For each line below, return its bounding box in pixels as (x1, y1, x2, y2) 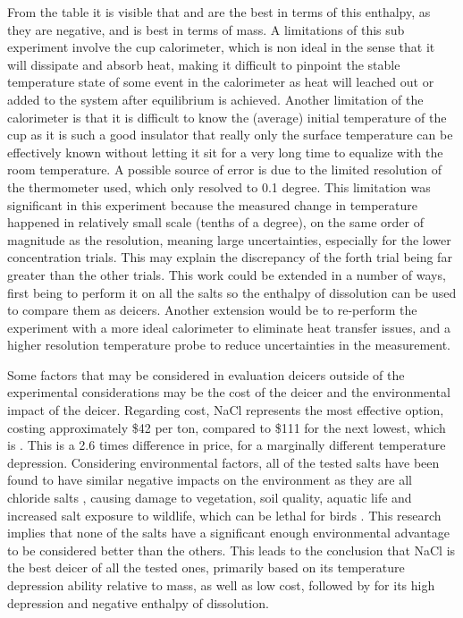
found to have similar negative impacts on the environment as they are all (7, 470, 412, 489)
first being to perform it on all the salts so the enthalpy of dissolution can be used (7, 283, 457, 301)
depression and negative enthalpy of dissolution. (7, 593, 269, 612)
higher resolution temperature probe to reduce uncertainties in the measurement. (7, 335, 450, 354)
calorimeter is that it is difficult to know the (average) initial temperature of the (7, 107, 447, 126)
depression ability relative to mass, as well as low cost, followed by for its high (7, 576, 435, 594)
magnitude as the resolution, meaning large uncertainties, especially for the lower (7, 230, 451, 249)
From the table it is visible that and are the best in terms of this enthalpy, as (7, 3, 431, 21)
